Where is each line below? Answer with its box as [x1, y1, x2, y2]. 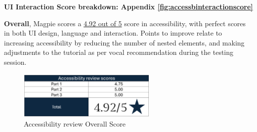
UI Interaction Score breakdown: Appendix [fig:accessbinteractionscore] [4, 1, 253, 11]
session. [4, 56, 27, 67]
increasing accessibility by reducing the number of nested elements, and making [4, 37, 245, 47]
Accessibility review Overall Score [24, 118, 126, 129]
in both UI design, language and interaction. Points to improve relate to [4, 28, 222, 38]
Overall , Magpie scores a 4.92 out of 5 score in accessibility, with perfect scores [4, 18, 246, 28]
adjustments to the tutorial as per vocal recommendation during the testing [4, 47, 234, 57]
